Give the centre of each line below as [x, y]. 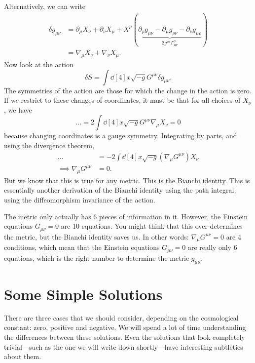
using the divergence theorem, [49, 145]
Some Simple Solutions [83, 294]
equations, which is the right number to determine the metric [97, 258]
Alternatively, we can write [45, 6]
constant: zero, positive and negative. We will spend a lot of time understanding [125, 327]
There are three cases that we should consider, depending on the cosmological [121, 317]
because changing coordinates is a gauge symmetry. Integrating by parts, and [121, 136]
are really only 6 [212, 247]
